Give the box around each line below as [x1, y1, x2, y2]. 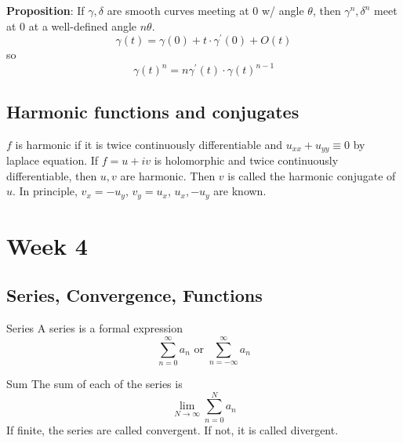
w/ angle [261, 2, 304, 18]
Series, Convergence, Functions [6, 283, 263, 307]
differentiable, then [6, 167, 97, 183]
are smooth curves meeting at [107, 2, 249, 18]
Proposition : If [6, 2, 85, 18]
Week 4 [6, 229, 88, 261]
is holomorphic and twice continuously [154, 152, 339, 169]
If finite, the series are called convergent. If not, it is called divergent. [6, 421, 339, 438]
